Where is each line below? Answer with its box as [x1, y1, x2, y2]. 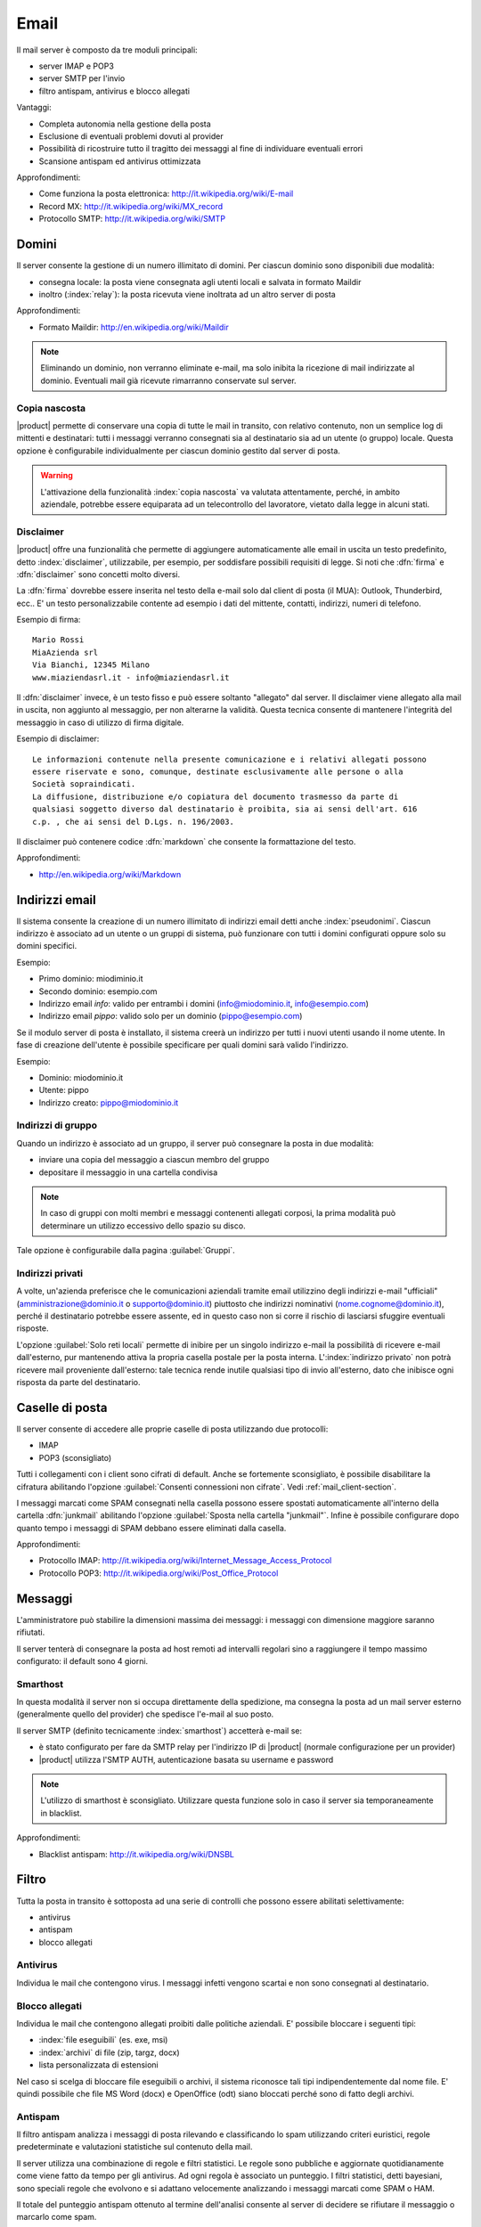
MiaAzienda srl [32, 647, 99, 657]
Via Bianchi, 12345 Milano [32, 660, 151, 670]
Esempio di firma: [16, 615, 81, 625]
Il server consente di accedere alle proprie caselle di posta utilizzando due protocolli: [16, 1423, 329, 1434]
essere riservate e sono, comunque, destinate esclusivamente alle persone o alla [32, 766, 404, 777]
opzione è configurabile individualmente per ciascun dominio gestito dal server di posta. [16, 445, 340, 456]
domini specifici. [16, 941, 77, 951]
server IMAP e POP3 [38, 61, 115, 71]
